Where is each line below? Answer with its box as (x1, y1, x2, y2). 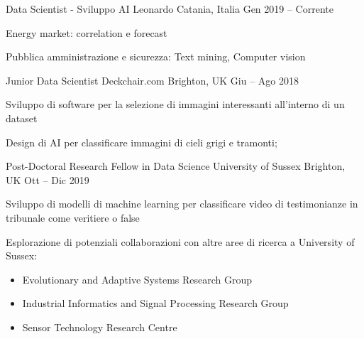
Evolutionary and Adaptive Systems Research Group (22, 271, 253, 286)
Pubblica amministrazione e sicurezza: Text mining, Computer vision (6, 49, 306, 64)
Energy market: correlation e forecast (6, 25, 167, 40)
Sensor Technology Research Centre (22, 319, 177, 334)
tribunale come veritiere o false (6, 210, 140, 225)
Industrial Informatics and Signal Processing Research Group (22, 296, 289, 311)
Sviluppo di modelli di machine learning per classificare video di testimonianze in (6, 196, 358, 211)
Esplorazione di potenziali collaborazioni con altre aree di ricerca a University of (6, 234, 355, 249)
